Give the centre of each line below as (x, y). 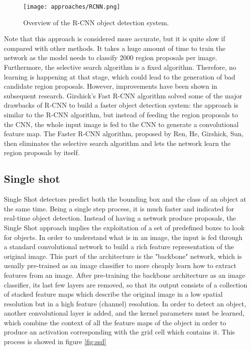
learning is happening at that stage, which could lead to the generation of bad (120, 76)
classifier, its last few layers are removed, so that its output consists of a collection (126, 284)
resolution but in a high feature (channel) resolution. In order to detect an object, (125, 303)
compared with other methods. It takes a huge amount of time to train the (115, 48)
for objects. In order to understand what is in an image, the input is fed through (123, 237)
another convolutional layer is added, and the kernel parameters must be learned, (124, 313)
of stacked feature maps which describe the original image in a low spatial (113, 294)
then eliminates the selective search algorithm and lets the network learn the (117, 143)
